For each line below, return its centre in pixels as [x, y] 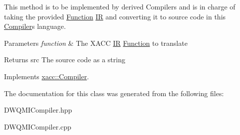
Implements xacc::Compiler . [47, 76]
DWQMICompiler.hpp [38, 110]
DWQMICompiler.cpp [38, 126]
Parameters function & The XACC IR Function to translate [96, 43]
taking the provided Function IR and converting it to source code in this [115, 16]
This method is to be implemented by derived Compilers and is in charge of [120, 6]
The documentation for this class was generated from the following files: [114, 93]
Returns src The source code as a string [65, 60]
